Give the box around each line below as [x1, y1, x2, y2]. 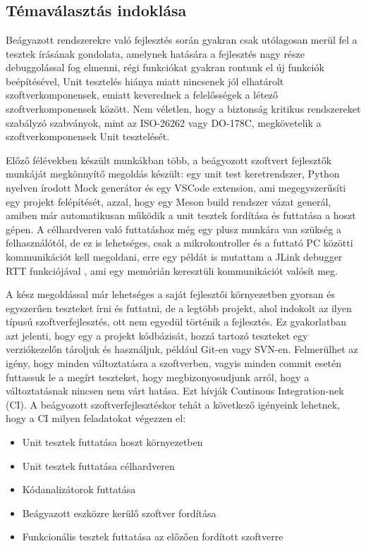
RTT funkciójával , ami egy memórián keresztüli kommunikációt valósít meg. [6, 263, 338, 278]
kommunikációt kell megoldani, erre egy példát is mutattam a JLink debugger [6, 249, 343, 263]
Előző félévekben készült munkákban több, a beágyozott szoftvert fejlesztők [6, 152, 332, 167]
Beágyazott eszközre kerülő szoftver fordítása [22, 505, 216, 520]
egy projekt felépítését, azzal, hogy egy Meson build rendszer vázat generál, [6, 194, 331, 209]
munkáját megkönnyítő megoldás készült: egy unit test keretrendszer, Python [6, 166, 340, 181]
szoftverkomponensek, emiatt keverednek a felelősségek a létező [6, 87, 279, 102]
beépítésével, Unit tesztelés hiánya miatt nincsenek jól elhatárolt [6, 73, 284, 88]
